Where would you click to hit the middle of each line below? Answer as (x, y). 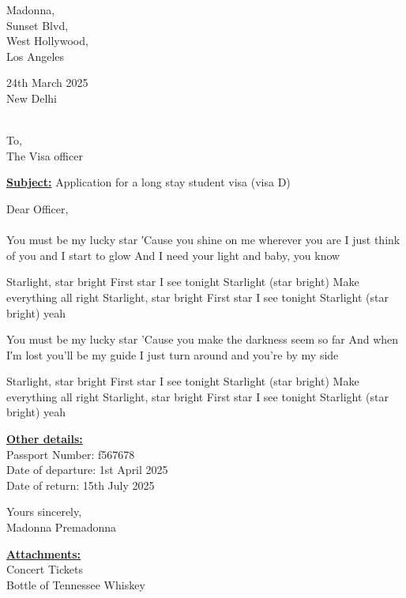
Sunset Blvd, (38, 25)
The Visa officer (45, 155)
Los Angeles (36, 56)
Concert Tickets (45, 569)
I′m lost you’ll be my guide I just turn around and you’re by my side (173, 354)
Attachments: (44, 553)
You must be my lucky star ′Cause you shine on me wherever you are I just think (203, 240)
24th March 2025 (47, 83)
